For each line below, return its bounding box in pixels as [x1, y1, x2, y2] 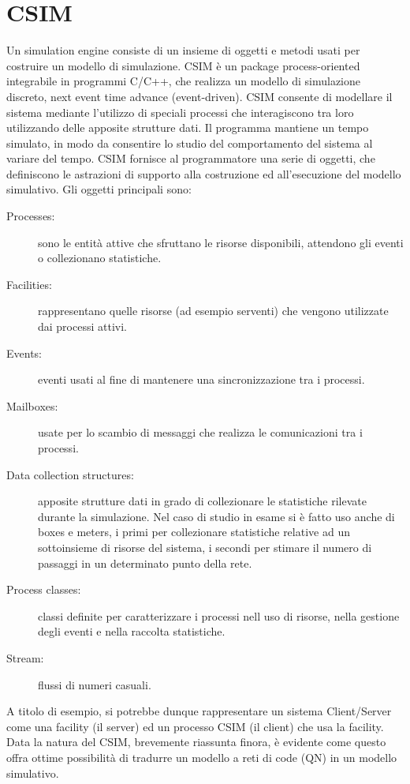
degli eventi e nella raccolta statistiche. [38, 623, 225, 640]
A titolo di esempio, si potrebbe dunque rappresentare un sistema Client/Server [6, 703, 392, 719]
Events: [6, 344, 42, 361]
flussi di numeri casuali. [38, 676, 151, 692]
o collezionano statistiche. [38, 249, 162, 266]
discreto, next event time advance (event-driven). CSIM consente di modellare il [6, 88, 393, 104]
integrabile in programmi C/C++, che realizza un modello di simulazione [6, 73, 361, 89]
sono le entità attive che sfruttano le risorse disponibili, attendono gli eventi [38, 234, 404, 250]
